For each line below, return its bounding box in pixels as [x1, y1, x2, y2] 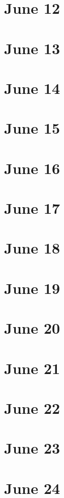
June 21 [4, 357, 60, 378]
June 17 [4, 197, 60, 218]
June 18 [4, 237, 60, 258]
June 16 [4, 157, 60, 178]
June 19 [4, 277, 60, 298]
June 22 [4, 397, 60, 418]
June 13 [4, 37, 60, 58]
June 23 [4, 437, 60, 458]
